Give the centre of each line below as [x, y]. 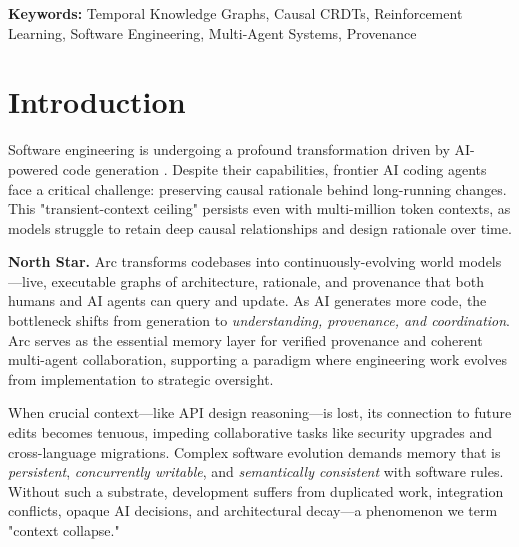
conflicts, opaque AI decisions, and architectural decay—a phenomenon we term [253, 510]
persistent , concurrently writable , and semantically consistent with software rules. [256, 471]
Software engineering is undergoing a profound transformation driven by [229, 149]
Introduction [97, 101]
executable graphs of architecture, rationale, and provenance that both [267, 280]
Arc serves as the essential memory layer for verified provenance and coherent [245, 339]
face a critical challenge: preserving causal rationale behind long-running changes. [257, 188]
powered [33, 168]
